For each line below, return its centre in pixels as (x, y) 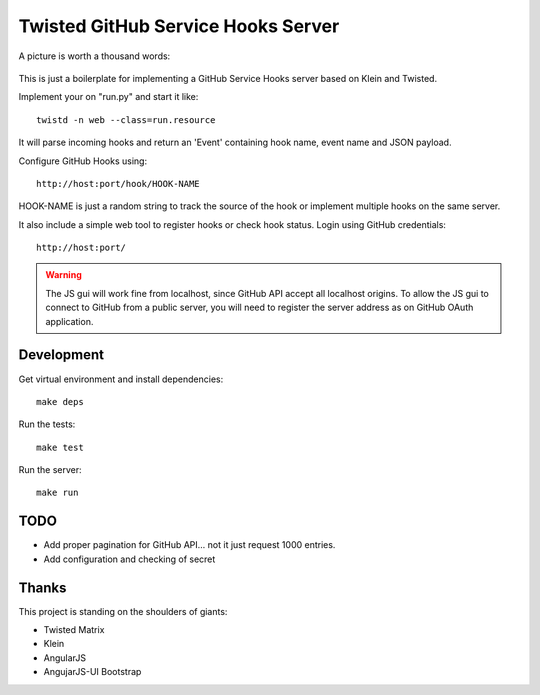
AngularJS (65, 657)
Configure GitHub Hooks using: (83, 161)
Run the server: (50, 470)
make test (60, 447)
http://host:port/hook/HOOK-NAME (118, 183)
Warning (63, 275)
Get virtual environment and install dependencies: (121, 379)
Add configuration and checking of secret (129, 559)
